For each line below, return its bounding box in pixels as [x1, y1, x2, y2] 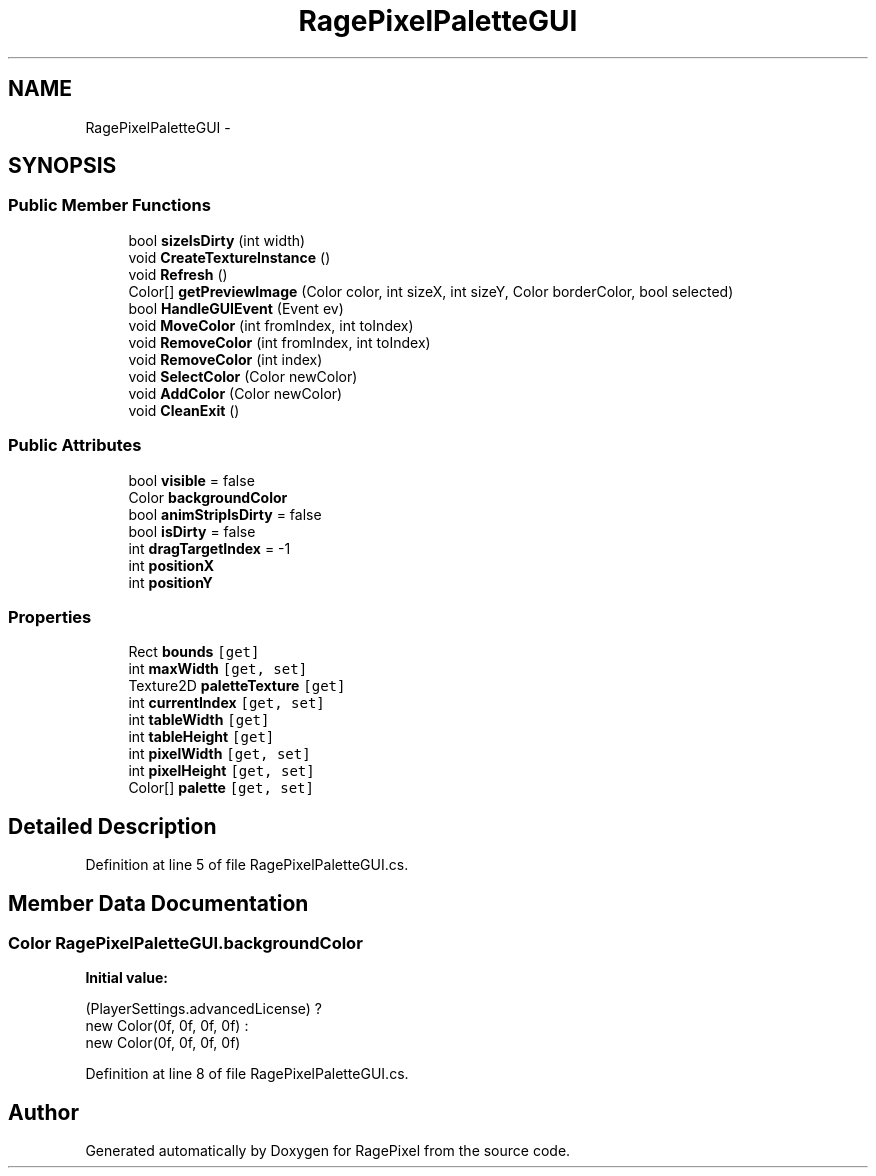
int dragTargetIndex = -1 [128, 539, 291, 557]
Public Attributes [8, 435, 142, 456]
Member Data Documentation [8, 890, 309, 916]
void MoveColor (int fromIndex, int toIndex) [128, 316, 414, 334]
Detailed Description [8, 813, 217, 839]
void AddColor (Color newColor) [128, 384, 343, 402]
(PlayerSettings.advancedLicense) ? [85, 1000, 322, 1018]
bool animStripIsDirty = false [128, 505, 322, 523]
